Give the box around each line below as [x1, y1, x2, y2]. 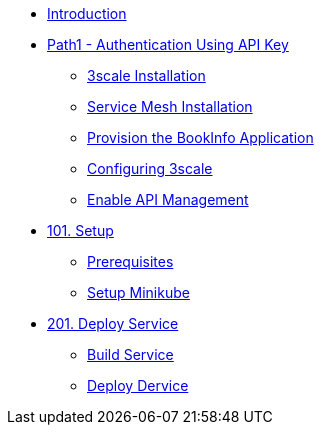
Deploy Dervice [87, 377, 189, 394]
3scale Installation [87, 67, 206, 84]
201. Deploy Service [47, 315, 179, 332]
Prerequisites [87, 253, 174, 270]
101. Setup [47, 222, 114, 239]
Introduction [47, 5, 127, 22]
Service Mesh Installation [87, 98, 253, 115]
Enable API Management [87, 191, 249, 208]
